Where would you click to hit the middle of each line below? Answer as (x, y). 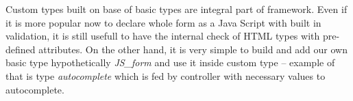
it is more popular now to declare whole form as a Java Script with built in (163, 22)
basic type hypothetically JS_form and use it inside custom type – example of (170, 62)
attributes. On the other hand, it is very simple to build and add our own (193, 49)
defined (21, 49)
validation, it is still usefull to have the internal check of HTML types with (163, 36)
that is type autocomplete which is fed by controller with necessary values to (166, 75)
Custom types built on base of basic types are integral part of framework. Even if (176, 9)
